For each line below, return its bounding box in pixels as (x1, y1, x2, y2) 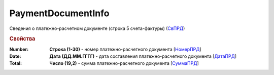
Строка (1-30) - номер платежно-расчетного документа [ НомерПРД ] (49, 46, 201, 52)
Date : (9, 53, 21, 59)
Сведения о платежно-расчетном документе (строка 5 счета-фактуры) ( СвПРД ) (9, 25, 185, 31)
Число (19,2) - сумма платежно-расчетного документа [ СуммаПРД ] (49, 60, 199, 66)
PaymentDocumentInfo (9, 8, 110, 19)
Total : (9, 60, 22, 66)
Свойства (9, 35, 36, 43)
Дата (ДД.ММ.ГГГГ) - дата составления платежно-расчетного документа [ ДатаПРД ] (49, 53, 237, 59)
